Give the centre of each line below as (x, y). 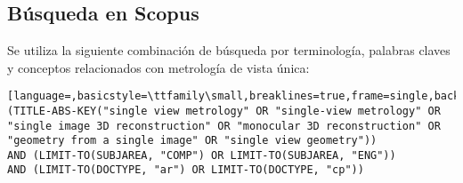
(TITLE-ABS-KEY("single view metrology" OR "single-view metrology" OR (224, 111)
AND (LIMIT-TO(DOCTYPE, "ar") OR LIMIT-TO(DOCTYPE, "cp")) (186, 170)
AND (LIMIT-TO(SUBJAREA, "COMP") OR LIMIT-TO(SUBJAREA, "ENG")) (202, 155)
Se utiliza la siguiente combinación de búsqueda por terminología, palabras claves (229, 50)
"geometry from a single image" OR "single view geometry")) (192, 141)
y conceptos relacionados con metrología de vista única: (158, 67)
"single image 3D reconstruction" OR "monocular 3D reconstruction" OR (224, 126)
